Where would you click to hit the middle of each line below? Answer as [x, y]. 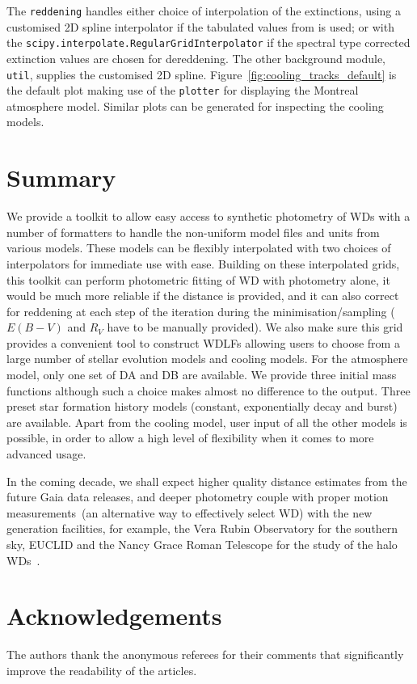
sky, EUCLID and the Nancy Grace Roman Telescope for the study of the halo [202, 544]
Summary [61, 177]
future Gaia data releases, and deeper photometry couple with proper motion [198, 497]
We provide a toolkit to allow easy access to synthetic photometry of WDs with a [208, 216]
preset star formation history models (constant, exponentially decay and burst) [202, 406]
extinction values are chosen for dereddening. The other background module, [196, 58]
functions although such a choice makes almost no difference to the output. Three [208, 390]
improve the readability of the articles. [102, 670]
